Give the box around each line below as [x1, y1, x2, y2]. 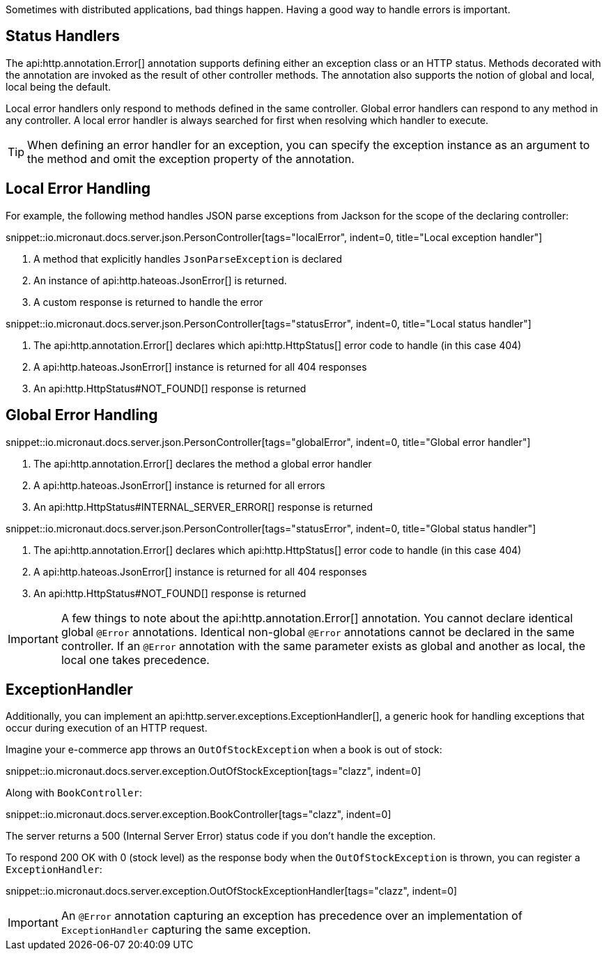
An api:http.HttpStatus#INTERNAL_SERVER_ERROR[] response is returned [33, 500, 373, 513]
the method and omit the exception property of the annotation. [27, 151, 355, 166]
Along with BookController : [6, 787, 142, 799]
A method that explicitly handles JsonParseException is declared [33, 252, 343, 265]
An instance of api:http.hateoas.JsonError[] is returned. [33, 274, 287, 286]
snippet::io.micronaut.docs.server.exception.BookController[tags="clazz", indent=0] [6, 808, 391, 821]
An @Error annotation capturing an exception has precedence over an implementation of [61, 909, 522, 923]
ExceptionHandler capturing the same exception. [61, 923, 311, 937]
